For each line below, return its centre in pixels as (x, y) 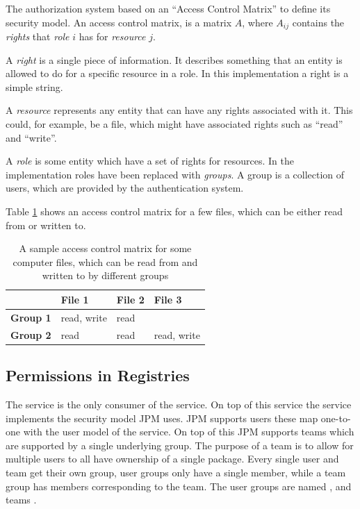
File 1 (75, 299)
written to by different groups (105, 275)
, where (257, 22)
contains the (318, 22)
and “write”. (31, 137)
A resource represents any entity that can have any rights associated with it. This (179, 110)
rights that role (38, 36)
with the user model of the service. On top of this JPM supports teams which (189, 432)
